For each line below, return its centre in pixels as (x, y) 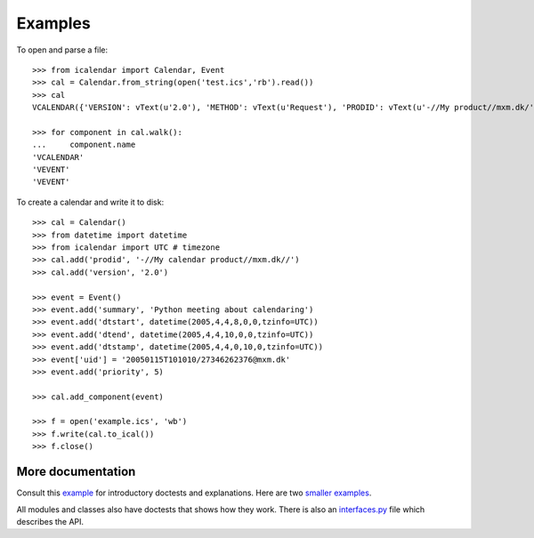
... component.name (84, 145)
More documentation (76, 472)
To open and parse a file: (62, 50)
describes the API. (50, 521)
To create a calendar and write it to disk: (90, 202)
